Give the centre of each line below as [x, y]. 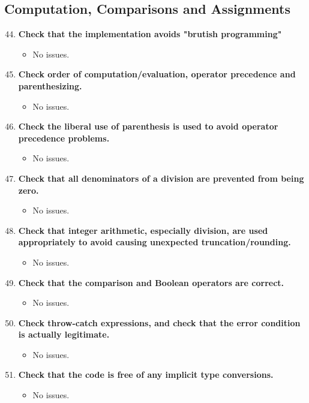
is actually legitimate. [64, 334]
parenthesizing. [50, 85]
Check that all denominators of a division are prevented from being [161, 178]
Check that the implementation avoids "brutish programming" [150, 34]
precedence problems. [64, 138]
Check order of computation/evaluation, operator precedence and [157, 74]
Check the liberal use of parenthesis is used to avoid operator [148, 126]
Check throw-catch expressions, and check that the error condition [159, 322]
